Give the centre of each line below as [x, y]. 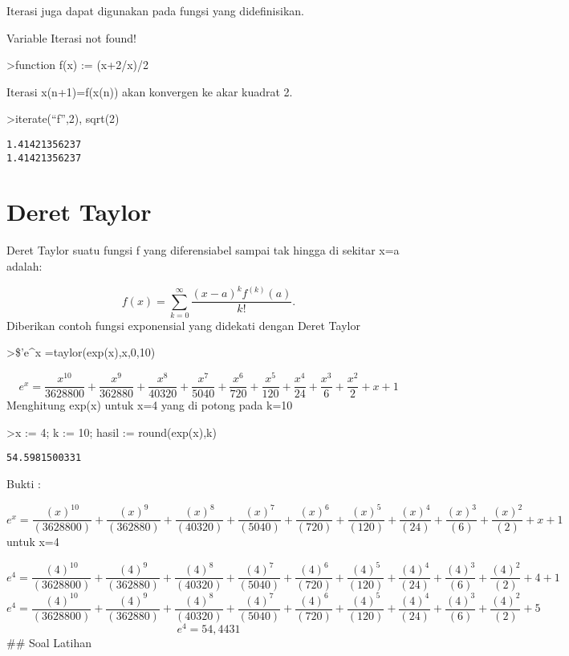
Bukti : [24, 484]
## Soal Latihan [49, 643]
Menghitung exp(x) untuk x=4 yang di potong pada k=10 [150, 405]
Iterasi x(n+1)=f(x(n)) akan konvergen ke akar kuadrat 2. [150, 91]
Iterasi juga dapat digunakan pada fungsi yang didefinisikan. [155, 10]
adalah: [24, 266]
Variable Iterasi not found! [71, 37]
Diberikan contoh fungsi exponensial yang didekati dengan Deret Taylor [183, 325]
